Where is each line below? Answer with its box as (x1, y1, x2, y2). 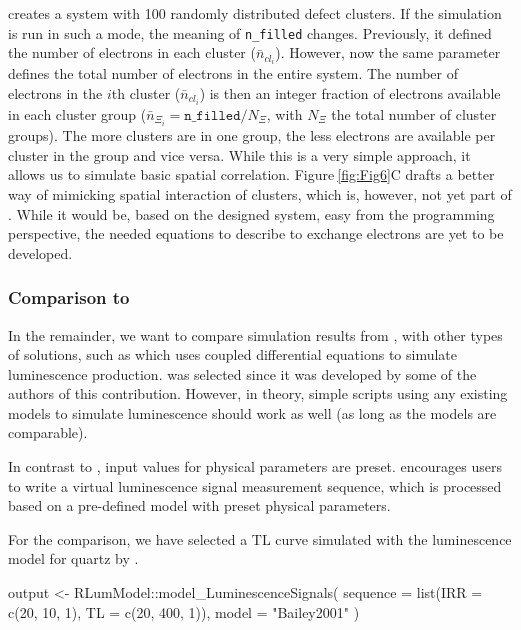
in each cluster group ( (8, 104, 147, 125)
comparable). (8, 422, 88, 443)
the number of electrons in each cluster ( (8, 42, 256, 63)
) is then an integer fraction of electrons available (199, 82, 501, 103)
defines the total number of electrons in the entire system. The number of (8, 63, 458, 84)
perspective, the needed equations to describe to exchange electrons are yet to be (8, 223, 504, 244)
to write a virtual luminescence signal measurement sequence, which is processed (8, 475, 502, 496)
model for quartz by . (8, 548, 139, 569)
